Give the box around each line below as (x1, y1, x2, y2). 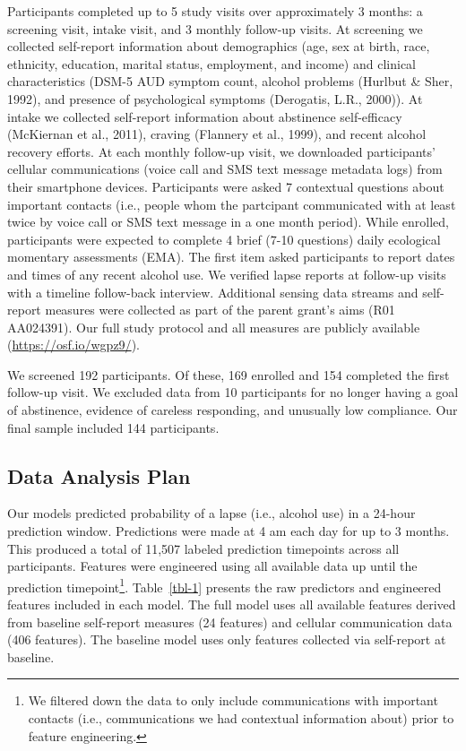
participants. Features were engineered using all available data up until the (7, 557, 418, 575)
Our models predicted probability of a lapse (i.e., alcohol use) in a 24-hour (7, 504, 416, 522)
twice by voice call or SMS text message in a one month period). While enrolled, (7, 212, 449, 231)
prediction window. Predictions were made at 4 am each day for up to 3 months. (7, 522, 450, 540)
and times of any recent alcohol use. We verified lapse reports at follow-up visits (7, 264, 446, 283)
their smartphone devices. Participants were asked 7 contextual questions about (7, 177, 444, 195)
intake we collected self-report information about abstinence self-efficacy (7, 107, 402, 125)
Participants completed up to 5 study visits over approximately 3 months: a (7, 2, 423, 20)
